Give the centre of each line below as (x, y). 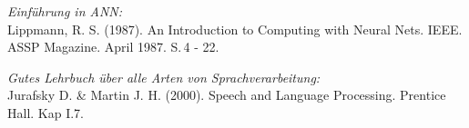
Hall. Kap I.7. (46, 112)
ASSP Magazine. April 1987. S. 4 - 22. (113, 47)
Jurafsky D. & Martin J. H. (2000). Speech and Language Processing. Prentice (227, 95)
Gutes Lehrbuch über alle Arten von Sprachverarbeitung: (164, 77)
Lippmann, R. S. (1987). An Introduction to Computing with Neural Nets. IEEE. (235, 29)
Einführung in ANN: (65, 11)
